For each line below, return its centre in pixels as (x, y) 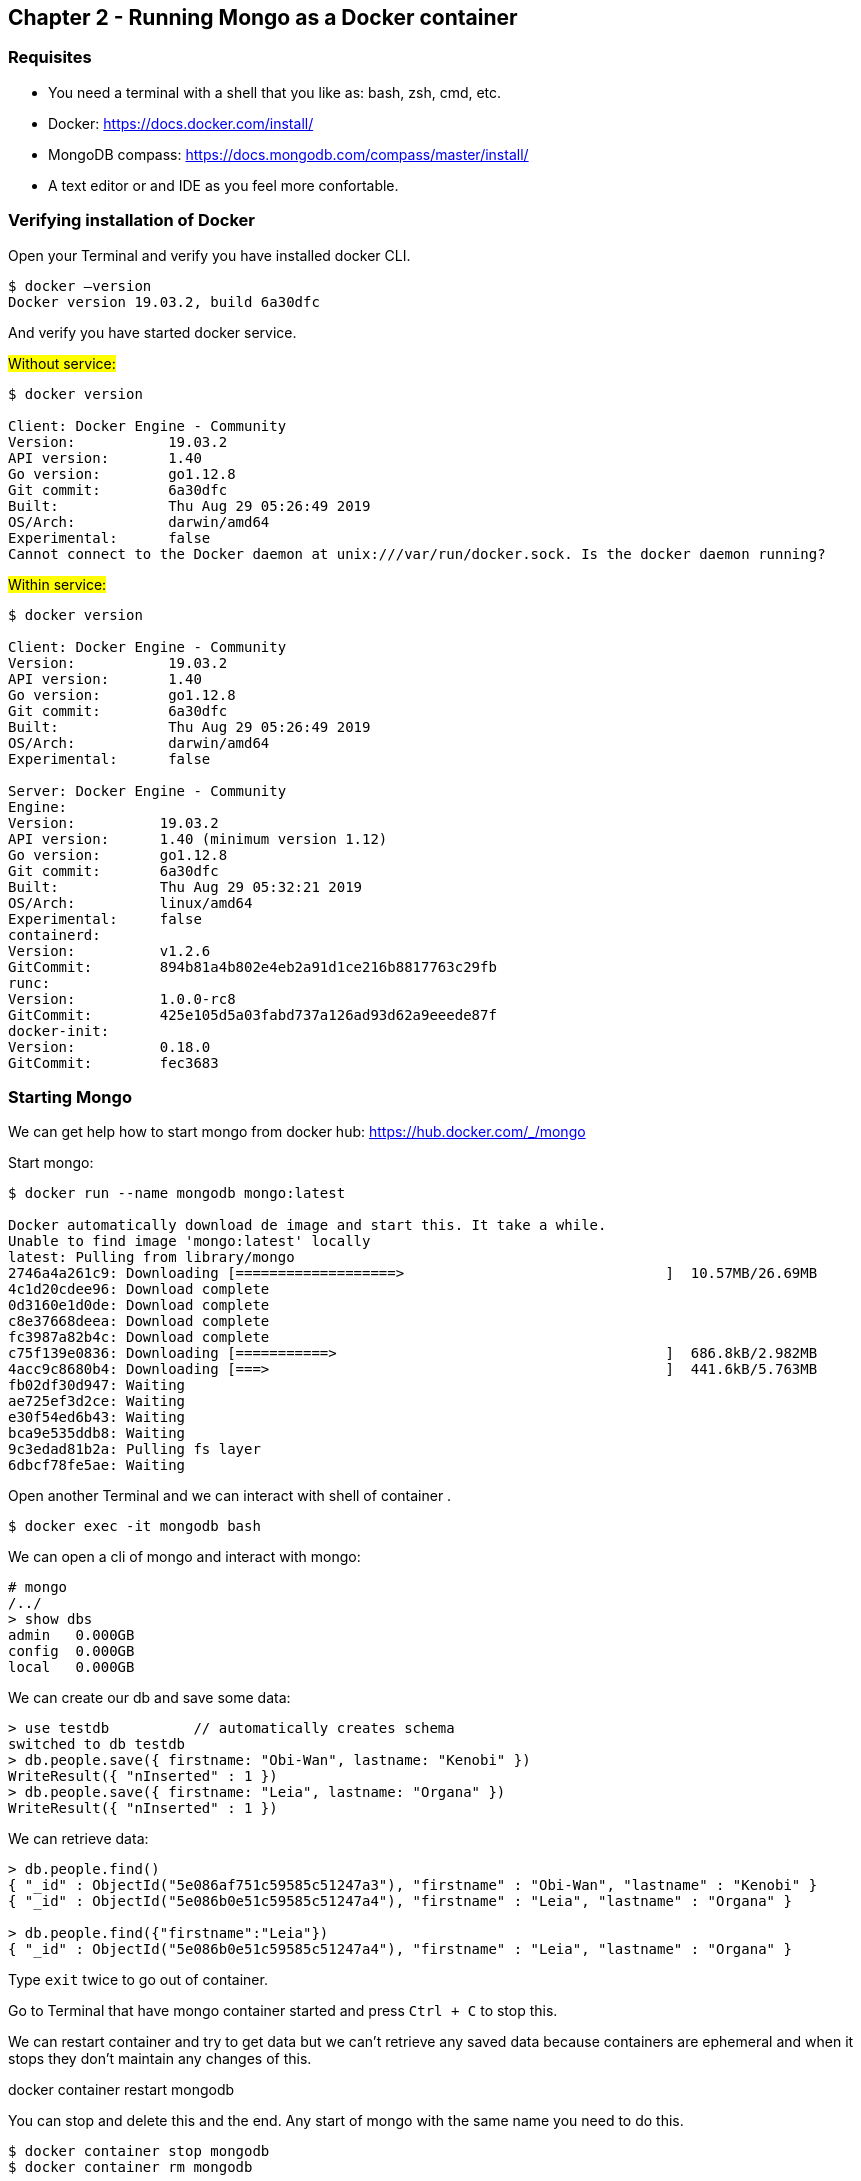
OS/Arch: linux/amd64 (130, 902)
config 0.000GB (71, 1651)
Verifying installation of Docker (131, 220)
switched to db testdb (97, 1744)
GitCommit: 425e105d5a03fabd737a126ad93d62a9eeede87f (252, 1014)
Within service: (57, 584)
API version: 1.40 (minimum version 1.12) (198, 838)
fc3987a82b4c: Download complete (139, 1337)
